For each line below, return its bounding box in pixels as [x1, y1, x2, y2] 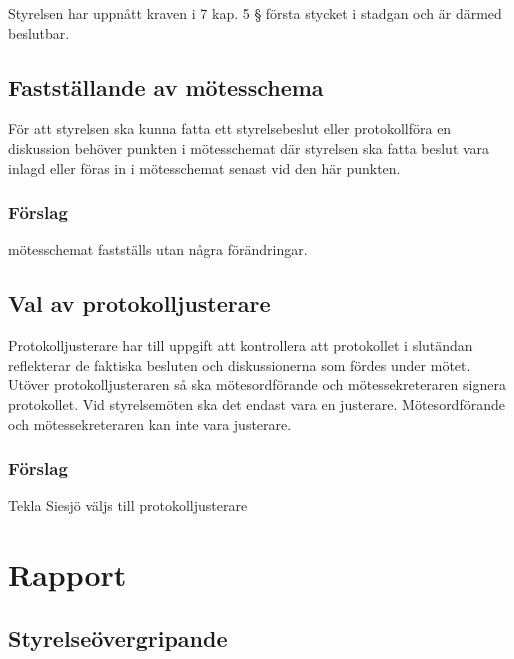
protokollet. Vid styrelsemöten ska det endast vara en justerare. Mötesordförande [8, 393, 505, 414]
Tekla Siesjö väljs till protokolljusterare [8, 495, 248, 516]
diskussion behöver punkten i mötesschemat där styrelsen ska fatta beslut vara [8, 137, 490, 158]
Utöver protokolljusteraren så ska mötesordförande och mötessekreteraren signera [8, 374, 506, 395]
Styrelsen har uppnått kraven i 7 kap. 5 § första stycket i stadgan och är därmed [8, 3, 502, 23]
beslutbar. [8, 22, 70, 43]
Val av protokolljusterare [8, 288, 271, 319]
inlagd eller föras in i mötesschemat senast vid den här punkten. [8, 157, 401, 178]
